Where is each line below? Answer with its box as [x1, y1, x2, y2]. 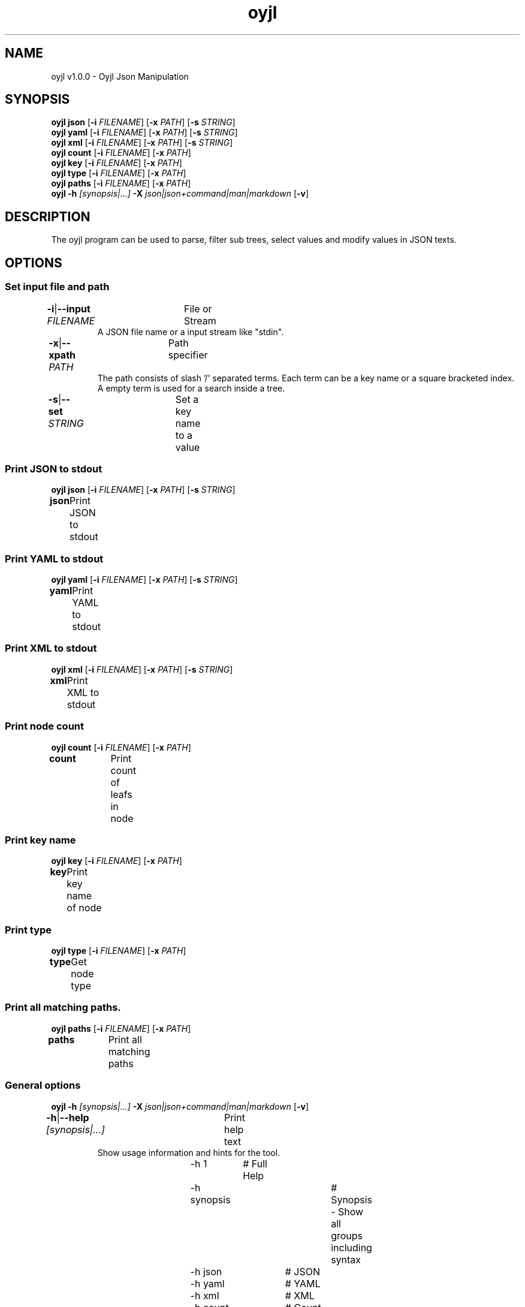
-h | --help [46, 1111, 89, 1124]
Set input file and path [5, 281, 110, 293]
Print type [5, 923, 52, 936]
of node [67, 902, 102, 914]
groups [331, 1229, 363, 1242]
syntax [331, 1253, 361, 1266]
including [331, 1241, 372, 1254]
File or [183, 302, 212, 315]
